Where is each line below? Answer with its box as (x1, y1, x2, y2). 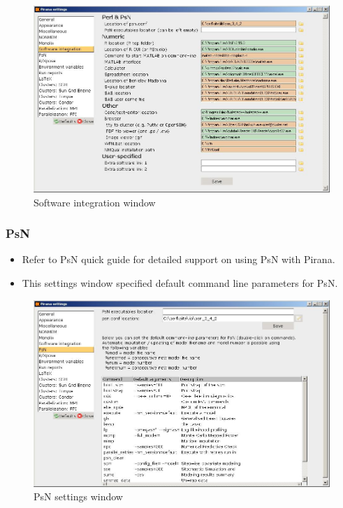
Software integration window (34, 195, 156, 209)
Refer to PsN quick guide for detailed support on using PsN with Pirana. (22, 252, 335, 267)
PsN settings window (34, 489, 123, 504)
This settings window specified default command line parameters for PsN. (22, 276, 338, 290)
